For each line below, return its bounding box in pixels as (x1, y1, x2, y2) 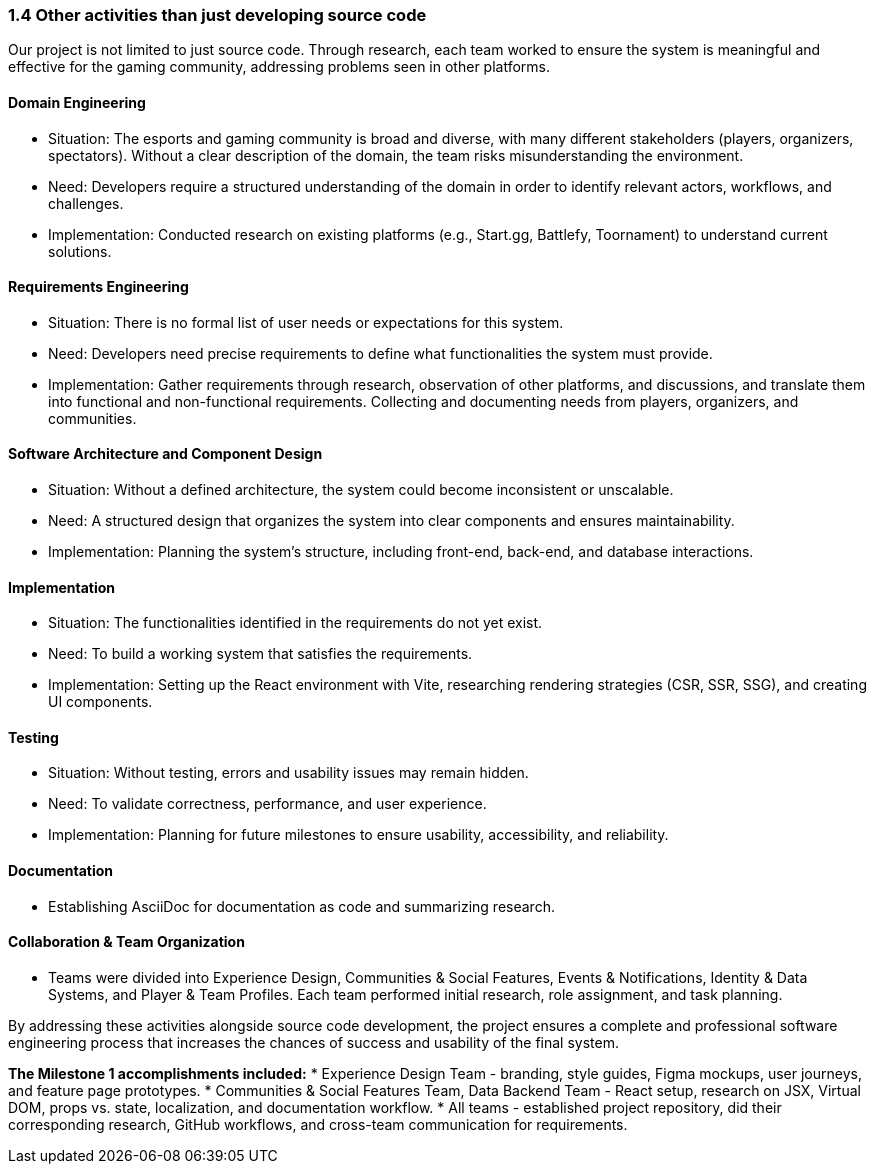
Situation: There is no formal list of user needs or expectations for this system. (48, 313, 564, 331)
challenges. (48, 194, 124, 212)
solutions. (48, 242, 112, 260)
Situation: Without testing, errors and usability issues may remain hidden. (48, 764, 529, 782)
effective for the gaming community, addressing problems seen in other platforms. (8, 58, 551, 76)
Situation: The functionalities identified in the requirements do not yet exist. (48, 614, 543, 632)
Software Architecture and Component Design (8, 445, 323, 463)
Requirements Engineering (8, 278, 189, 296)
